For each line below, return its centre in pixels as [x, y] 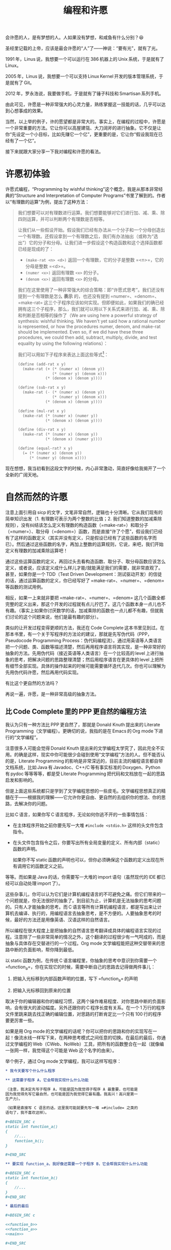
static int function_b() [32, 1178]
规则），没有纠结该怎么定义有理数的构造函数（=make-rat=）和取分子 [77, 525]
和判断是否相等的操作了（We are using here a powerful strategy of [88, 315]
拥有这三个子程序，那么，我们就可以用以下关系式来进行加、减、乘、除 [91, 309]
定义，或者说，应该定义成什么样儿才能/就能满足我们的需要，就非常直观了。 [84, 568]
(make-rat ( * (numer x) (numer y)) [60, 416]
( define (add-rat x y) [42, 364]
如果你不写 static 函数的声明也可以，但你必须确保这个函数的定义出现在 [86, 860]
